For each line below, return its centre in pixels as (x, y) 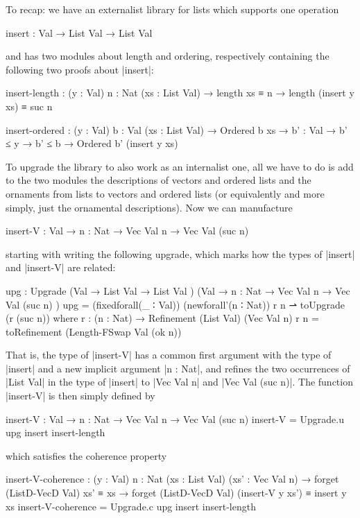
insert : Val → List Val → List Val (79, 32)
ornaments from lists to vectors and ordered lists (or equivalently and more (165, 193)
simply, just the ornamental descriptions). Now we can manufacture (149, 207)
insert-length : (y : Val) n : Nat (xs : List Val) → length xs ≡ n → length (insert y (180, 93)
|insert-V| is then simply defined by (80, 396)
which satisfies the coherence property (86, 455)
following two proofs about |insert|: (80, 69)
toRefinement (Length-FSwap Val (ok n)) (94, 331)
